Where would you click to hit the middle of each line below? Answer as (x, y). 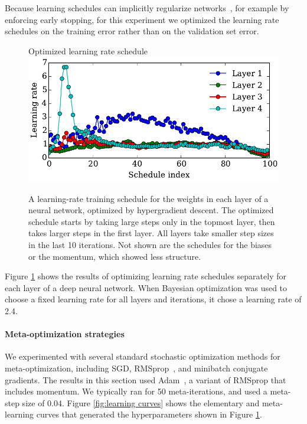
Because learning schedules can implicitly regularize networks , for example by (147, 8)
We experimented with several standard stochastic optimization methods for (143, 356)
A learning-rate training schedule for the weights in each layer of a (148, 198)
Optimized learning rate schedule (88, 50)
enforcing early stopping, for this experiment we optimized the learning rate (142, 19)
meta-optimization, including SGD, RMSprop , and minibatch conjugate (136, 368)
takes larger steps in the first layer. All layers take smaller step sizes (151, 233)
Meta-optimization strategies (65, 334)
